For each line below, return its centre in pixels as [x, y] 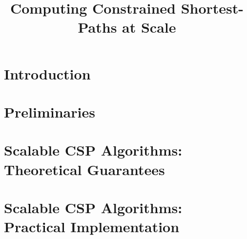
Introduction [47, 73]
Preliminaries [50, 111]
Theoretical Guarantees [84, 169]
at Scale [149, 27]
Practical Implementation [92, 227]
